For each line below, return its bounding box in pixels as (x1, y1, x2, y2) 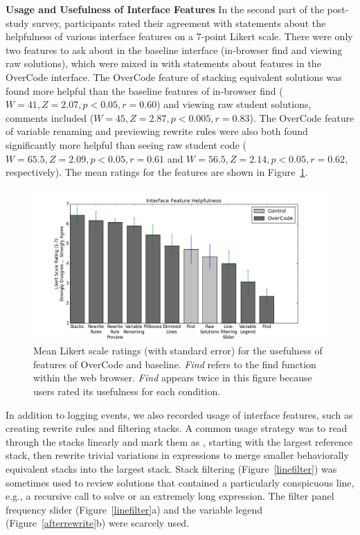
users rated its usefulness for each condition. (33, 383, 221, 398)
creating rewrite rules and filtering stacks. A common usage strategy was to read (6, 421, 348, 435)
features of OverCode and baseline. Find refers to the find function (33, 356, 316, 371)
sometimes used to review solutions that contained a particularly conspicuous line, (6, 475, 354, 489)
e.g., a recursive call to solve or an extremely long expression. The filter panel (6, 489, 334, 503)
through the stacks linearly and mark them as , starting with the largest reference (6, 434, 353, 448)
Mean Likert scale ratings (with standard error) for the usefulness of (33, 343, 323, 358)
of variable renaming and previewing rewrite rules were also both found (6, 124, 308, 138)
